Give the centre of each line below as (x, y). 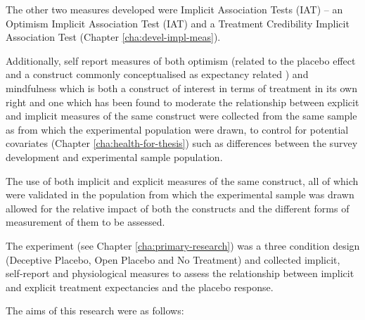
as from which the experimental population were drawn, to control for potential (177, 129)
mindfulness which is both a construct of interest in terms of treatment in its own (182, 88)
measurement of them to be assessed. (85, 222)
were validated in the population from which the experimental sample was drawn (180, 194)
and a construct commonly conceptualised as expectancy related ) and (157, 74)
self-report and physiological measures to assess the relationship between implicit (180, 273)
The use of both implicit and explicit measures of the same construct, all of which (182, 180)
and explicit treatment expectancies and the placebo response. (140, 287)
